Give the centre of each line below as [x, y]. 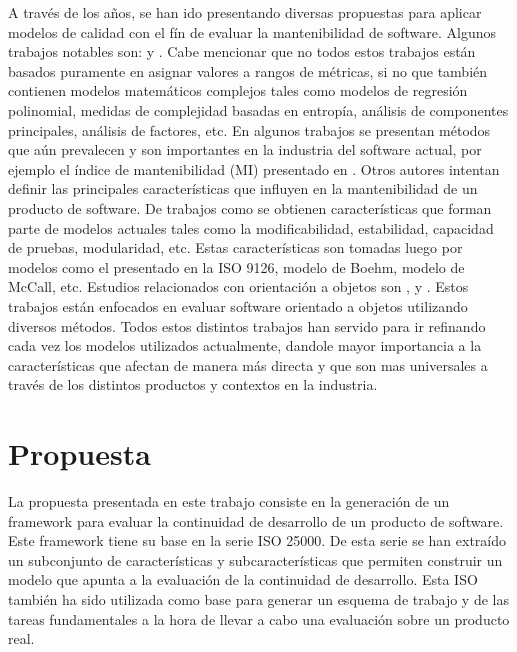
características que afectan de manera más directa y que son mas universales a [248, 364]
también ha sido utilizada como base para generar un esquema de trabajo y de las [258, 598]
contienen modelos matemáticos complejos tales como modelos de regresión [238, 90]
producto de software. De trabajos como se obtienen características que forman [250, 207]
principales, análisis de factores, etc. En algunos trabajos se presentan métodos [249, 129]
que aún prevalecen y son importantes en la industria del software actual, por [245, 149]
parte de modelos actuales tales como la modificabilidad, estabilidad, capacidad [251, 227]
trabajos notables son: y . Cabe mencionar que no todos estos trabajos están [242, 51]
